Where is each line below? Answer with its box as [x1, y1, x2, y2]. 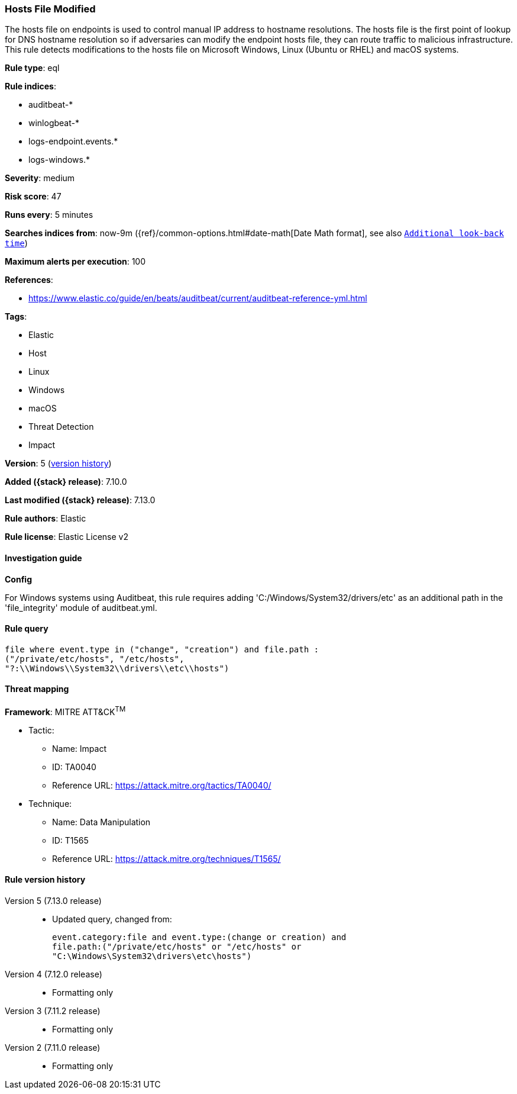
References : [5, 275, 53, 285]
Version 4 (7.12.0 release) [5, 968, 102, 979]
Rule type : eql [5, 63, 60, 73]
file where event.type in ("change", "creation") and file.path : [5, 644, 319, 654]
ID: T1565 [52, 835, 89, 845]
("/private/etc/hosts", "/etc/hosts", [5, 654, 185, 664]
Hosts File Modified [5, 3, 96, 15]
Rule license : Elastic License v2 [5, 532, 128, 542]
